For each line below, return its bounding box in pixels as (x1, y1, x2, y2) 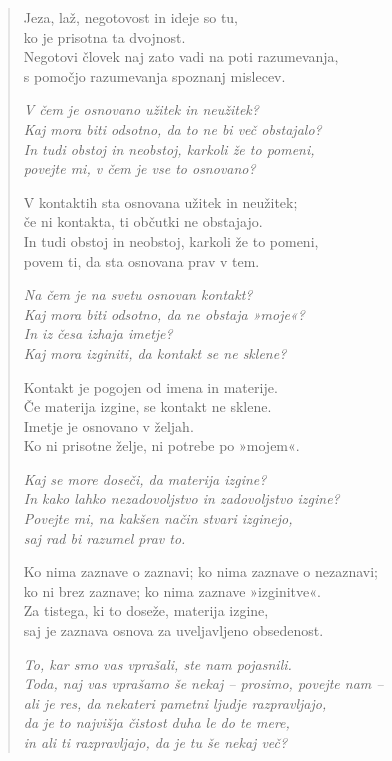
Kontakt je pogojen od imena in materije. (23, 376, 278, 397)
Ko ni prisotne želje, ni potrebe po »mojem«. (23, 435, 300, 456)
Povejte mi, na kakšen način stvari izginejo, (23, 508, 293, 529)
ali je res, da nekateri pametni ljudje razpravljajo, (23, 692, 327, 713)
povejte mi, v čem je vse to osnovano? (23, 158, 256, 179)
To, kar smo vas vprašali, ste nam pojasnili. (23, 653, 292, 674)
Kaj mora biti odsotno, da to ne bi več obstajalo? (23, 118, 322, 139)
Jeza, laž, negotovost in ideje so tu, (23, 7, 239, 27)
